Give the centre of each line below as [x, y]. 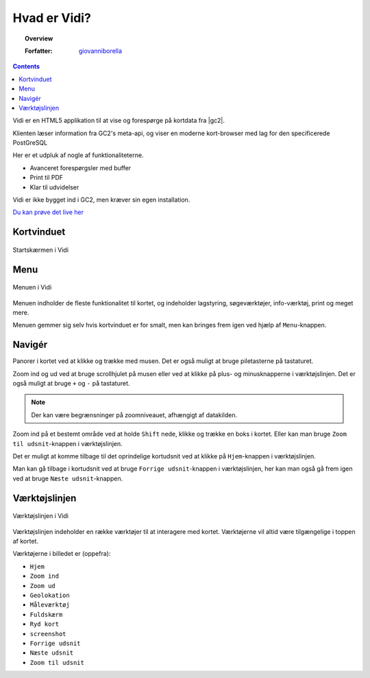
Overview [39, 38]
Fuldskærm [46, 615]
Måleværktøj [50, 605]
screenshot [48, 634]
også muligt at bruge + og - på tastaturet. [71, 384]
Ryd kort [45, 624]
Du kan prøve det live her [48, 212]
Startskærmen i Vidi [40, 250]
